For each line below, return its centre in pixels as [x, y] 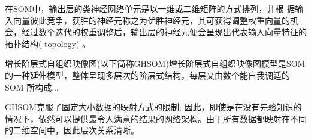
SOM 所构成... [32, 87]
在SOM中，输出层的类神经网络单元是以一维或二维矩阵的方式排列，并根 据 [150, 8]
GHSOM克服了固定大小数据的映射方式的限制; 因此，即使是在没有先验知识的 [153, 107]
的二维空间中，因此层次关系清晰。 [72, 130]
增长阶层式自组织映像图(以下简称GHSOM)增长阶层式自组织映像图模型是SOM [155, 63]
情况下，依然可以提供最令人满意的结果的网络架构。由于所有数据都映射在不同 [156, 118]
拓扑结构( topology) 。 [48, 43]
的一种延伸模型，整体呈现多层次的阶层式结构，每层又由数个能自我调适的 [147, 75]
